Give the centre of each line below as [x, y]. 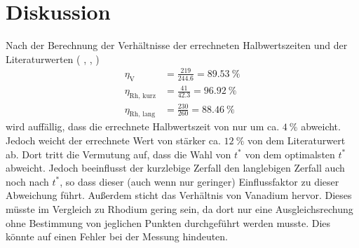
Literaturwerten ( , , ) [53, 58]
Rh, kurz [143, 96]
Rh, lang [142, 115]
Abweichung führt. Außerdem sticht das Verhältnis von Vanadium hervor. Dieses [179, 195]
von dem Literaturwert [297, 140]
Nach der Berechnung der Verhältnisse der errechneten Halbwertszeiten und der [177, 45]
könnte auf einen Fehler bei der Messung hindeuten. [117, 236]
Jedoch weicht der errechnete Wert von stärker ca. [113, 140]
